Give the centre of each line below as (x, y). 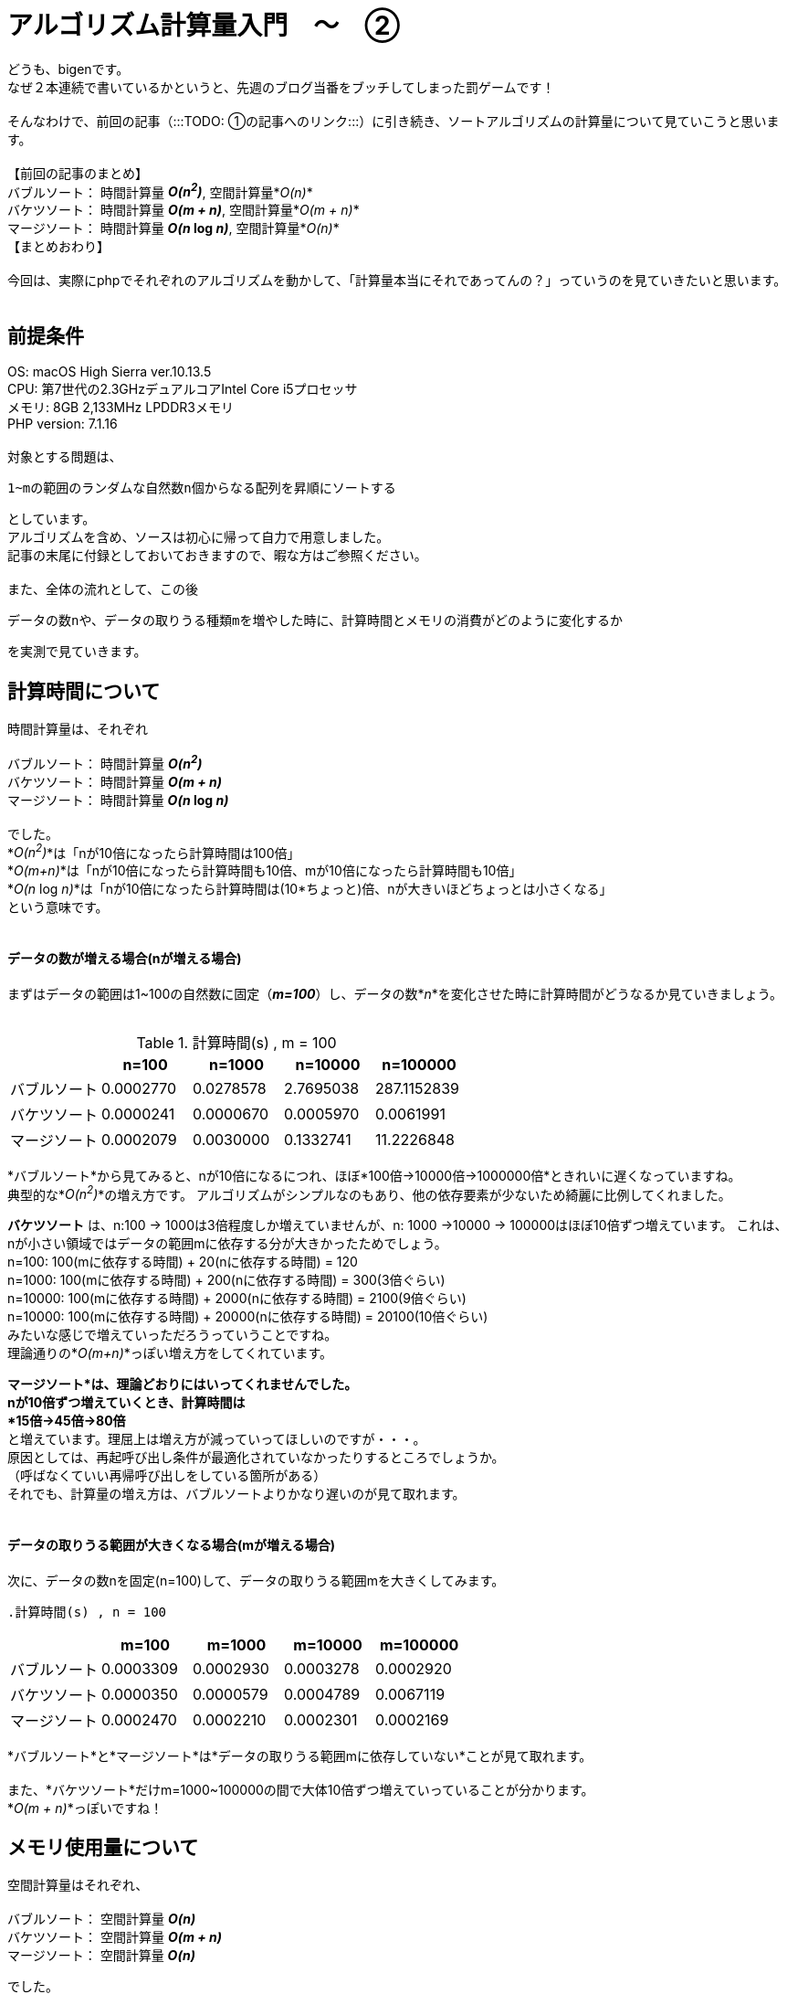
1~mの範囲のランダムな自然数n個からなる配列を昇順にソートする (202, 488)
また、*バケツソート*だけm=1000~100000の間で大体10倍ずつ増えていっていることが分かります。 (301, 1789)
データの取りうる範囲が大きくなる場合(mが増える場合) (171, 1544)
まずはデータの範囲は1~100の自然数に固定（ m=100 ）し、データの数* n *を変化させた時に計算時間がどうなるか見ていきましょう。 (395, 993)
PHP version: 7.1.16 (63, 424)
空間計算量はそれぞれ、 (78, 1885)
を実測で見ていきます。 (77, 652)
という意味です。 (58, 907)
